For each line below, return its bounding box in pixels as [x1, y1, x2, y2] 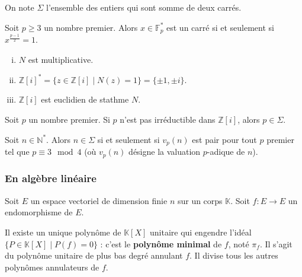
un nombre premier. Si [28, 113, 110, 126]
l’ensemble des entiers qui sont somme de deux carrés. [46, 1, 242, 13]
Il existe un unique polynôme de [5, 225, 121, 238]
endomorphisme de [5, 206, 73, 218]
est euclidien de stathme [41, 93, 129, 106]
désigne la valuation [128, 145, 201, 158]
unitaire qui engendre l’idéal [150, 225, 252, 238]
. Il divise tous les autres [189, 249, 278, 262]
